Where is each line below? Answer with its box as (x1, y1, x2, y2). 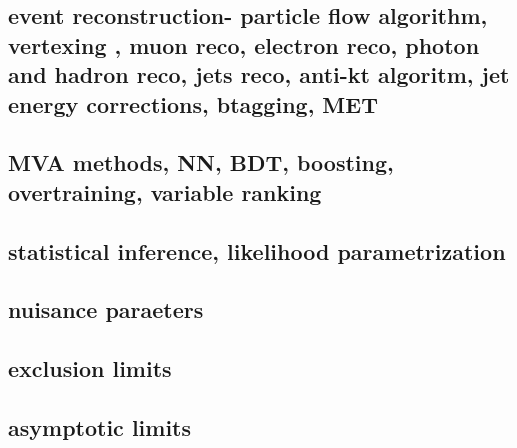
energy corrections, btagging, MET (8, 88, 378, 119)
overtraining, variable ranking (8, 176, 322, 207)
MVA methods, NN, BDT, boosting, (8, 147, 394, 178)
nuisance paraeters (8, 294, 204, 325)
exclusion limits (8, 353, 172, 384)
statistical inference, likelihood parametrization (8, 235, 506, 266)
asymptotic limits (8, 411, 192, 442)
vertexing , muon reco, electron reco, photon (8, 29, 480, 60)
